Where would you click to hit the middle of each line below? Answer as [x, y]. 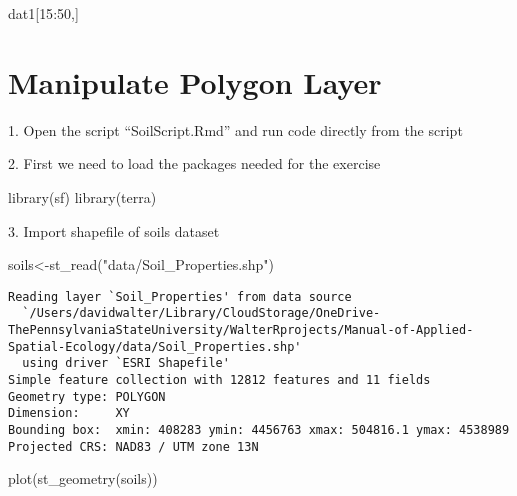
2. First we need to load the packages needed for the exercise [194, 163]
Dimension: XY [69, 413]
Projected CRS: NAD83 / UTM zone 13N [133, 446]
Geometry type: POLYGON [87, 396]
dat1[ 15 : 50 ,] [43, 13]
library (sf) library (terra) [82, 196]
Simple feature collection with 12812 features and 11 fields [219, 379]
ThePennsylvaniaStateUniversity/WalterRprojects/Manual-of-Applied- [241, 330]
